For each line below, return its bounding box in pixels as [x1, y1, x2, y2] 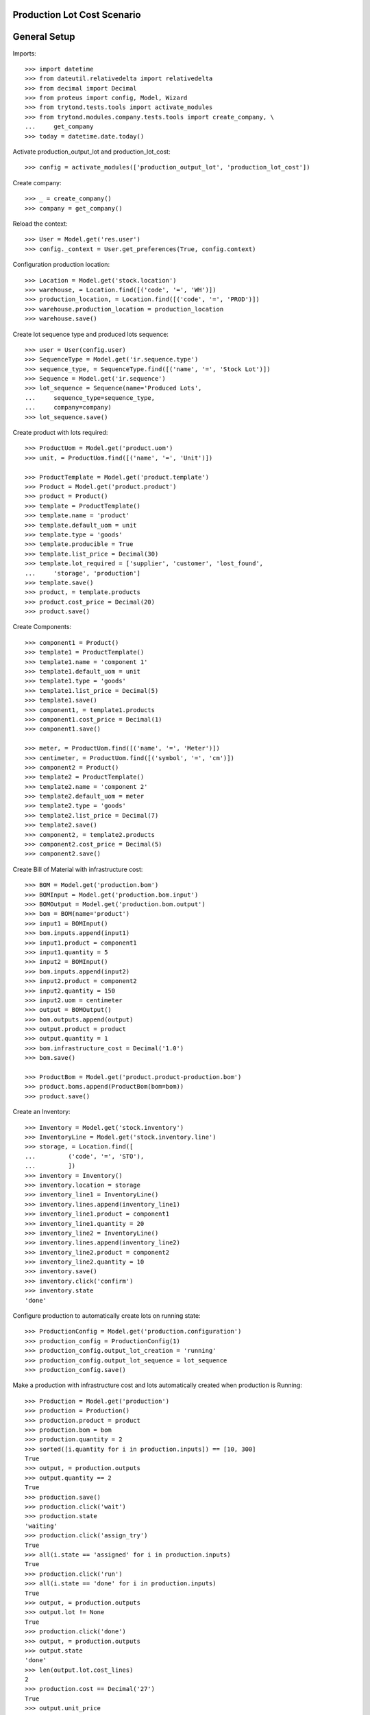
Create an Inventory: [12, 1108, 71, 1116]
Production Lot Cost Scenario [12, 9, 141, 21]
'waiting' [25, 1522, 58, 1530]
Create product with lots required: [12, 429, 108, 437]
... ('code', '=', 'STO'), [25, 1152, 145, 1160]
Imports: [12, 49, 37, 58]
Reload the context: [12, 220, 68, 228]
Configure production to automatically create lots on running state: [12, 1312, 201, 1320]
